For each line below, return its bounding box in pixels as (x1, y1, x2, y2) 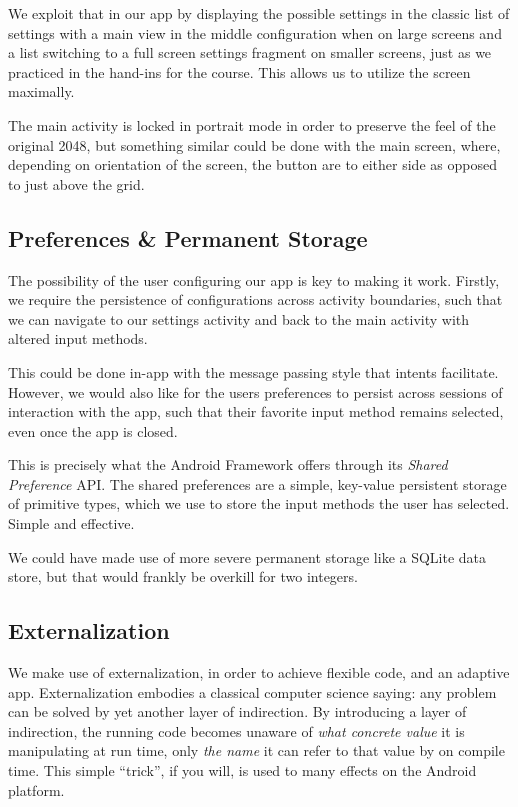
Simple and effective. (8, 513, 135, 534)
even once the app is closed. (8, 420, 178, 441)
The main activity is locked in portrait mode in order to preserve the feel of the (8, 114, 496, 135)
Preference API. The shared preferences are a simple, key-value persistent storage (8, 473, 507, 494)
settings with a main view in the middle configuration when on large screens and (8, 22, 502, 43)
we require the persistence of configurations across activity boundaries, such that (8, 289, 503, 310)
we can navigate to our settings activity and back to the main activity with (8, 308, 470, 329)
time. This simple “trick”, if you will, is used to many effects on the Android (8, 760, 477, 781)
